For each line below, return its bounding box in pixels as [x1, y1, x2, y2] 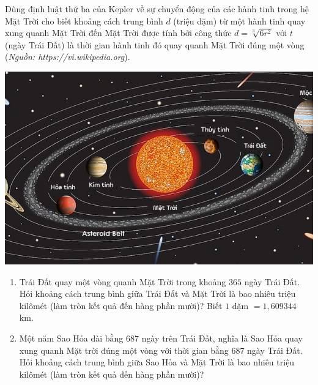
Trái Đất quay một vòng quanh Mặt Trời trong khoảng [19, 275, 226, 288]
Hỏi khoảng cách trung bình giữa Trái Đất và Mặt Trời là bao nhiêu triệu [19, 287, 296, 300]
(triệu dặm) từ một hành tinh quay [173, 14, 306, 27]
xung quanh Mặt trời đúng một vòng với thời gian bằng [19, 343, 229, 356]
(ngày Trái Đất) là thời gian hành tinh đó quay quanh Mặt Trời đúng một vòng [5, 38, 305, 51]
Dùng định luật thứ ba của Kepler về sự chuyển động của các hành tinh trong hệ [5, 2, 309, 15]
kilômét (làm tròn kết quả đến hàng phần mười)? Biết [19, 299, 223, 312]
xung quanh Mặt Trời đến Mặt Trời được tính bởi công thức [5, 26, 232, 39]
